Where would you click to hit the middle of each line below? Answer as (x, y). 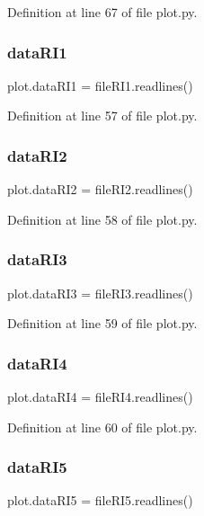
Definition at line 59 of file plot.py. (102, 323)
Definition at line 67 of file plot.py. (102, 12)
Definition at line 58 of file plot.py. (102, 219)
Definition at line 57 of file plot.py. (102, 116)
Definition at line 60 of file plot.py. (102, 427)
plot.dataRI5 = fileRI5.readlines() (100, 500)
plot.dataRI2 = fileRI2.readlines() (100, 189)
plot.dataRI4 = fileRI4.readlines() (100, 397)
